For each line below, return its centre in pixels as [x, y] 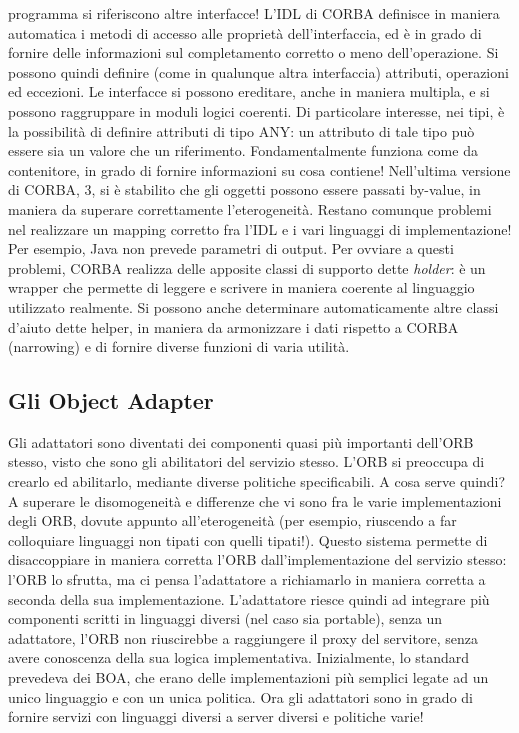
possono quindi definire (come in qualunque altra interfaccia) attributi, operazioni [258, 71]
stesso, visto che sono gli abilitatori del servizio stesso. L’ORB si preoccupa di [246, 461]
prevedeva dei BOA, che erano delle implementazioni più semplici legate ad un [248, 677]
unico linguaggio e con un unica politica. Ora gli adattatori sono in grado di [240, 696]
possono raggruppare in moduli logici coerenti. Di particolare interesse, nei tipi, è [256, 110]
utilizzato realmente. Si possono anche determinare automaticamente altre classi [253, 306]
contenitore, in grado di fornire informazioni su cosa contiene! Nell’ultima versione [259, 169]
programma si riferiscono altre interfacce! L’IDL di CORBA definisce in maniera [254, 13]
